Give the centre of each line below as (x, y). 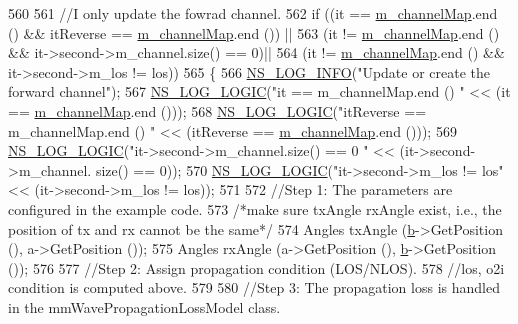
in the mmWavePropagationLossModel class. (144, 306)
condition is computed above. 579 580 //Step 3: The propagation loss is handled (254, 287)
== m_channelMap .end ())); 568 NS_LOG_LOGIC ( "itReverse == (217, 110)
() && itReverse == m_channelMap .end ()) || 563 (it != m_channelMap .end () (254, 32)
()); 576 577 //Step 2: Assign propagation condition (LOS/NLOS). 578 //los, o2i (256, 267)
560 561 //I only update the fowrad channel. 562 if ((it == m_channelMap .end (253, 13)
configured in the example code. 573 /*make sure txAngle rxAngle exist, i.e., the (255, 208)
